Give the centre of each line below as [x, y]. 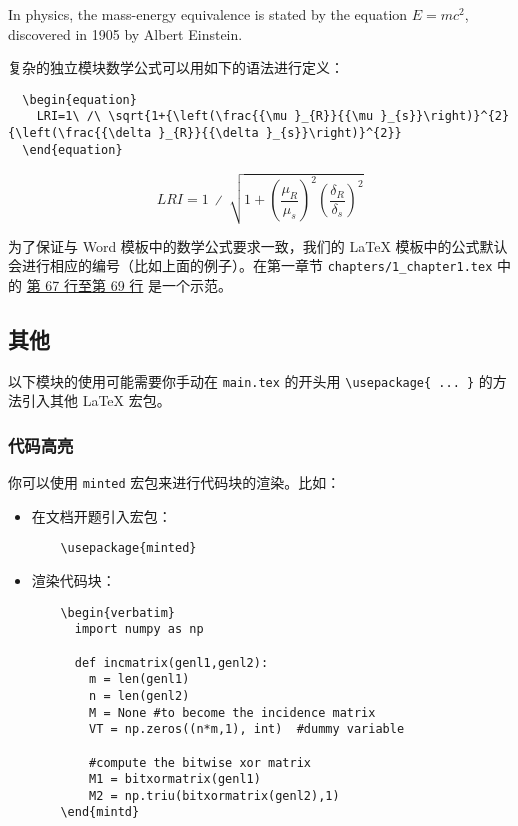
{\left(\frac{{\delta [80, 133]
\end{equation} [72, 149]
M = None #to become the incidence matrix [232, 712]
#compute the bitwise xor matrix [200, 762]
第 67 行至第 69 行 [85, 284]
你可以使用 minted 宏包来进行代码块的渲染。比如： [174, 482]
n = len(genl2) [139, 695]
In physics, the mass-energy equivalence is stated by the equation [208, 14]
